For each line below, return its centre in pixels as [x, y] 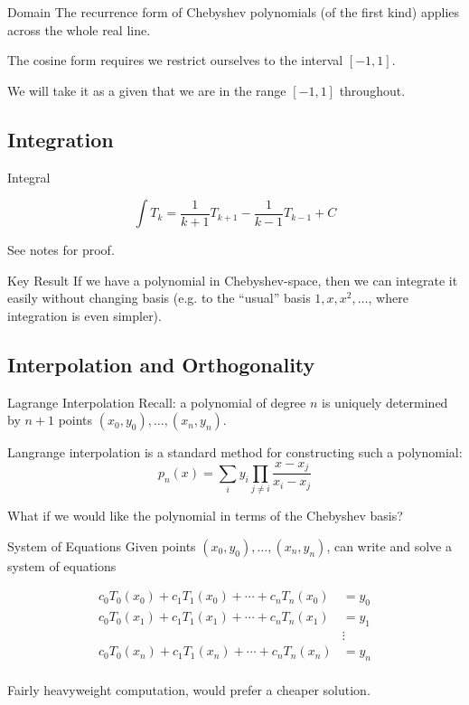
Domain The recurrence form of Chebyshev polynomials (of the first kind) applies [234, 12]
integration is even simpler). [84, 315]
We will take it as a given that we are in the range [147, 90]
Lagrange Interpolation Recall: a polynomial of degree [157, 402]
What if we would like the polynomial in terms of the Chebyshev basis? [205, 516]
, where [388, 298]
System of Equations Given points [102, 545]
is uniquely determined [385, 402]
